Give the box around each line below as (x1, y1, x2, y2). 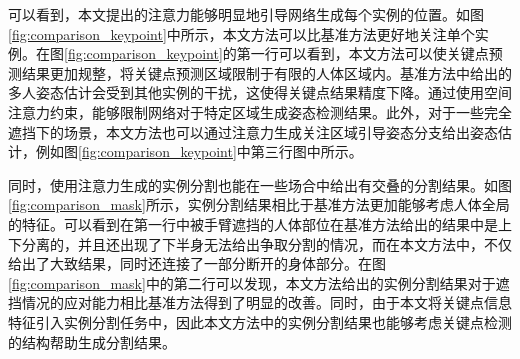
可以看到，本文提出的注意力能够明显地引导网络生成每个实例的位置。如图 (8, 4, 484, 24)
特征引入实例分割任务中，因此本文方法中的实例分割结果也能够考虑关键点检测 (8, 311, 512, 332)
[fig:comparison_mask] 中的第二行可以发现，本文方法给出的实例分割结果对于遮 (8, 272, 510, 293)
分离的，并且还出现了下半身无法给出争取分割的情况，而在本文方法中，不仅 (21, 233, 512, 254)
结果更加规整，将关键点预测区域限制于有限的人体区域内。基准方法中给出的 (21, 62, 512, 83)
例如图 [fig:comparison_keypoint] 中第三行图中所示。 (35, 141, 363, 162)
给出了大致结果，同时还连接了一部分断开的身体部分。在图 (8, 253, 386, 274)
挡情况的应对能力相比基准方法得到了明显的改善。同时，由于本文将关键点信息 (8, 292, 512, 313)
